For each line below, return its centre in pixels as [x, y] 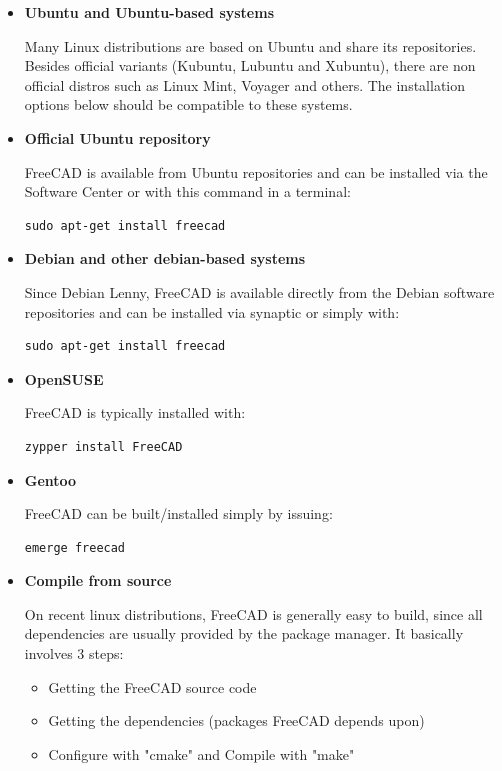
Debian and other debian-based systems [165, 258]
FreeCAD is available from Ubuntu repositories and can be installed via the [256, 171]
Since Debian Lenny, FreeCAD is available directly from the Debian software [259, 291]
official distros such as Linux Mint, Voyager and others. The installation [245, 84]
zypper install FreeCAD [103, 446]
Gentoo [50, 479]
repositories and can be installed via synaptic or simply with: [212, 311]
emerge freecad [75, 547]
